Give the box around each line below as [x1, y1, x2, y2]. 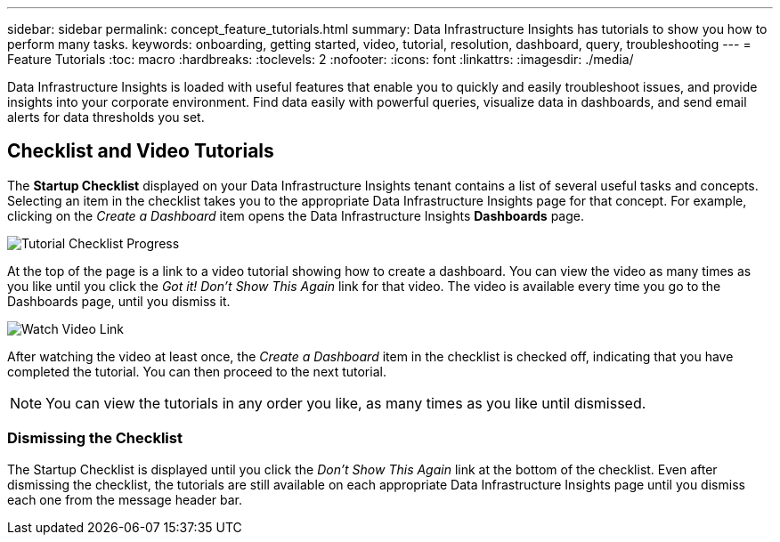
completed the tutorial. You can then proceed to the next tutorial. [7, 363, 386, 379]
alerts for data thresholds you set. [7, 109, 205, 125]
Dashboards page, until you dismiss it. [7, 293, 231, 309]
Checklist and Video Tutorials [7, 140, 274, 163]
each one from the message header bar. [7, 491, 243, 507]
